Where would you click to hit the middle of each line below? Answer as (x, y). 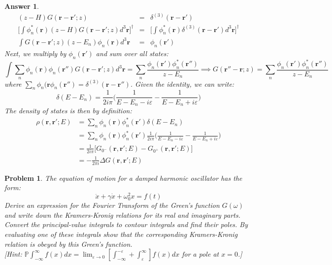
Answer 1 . (22, 6)
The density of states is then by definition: (68, 110)
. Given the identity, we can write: (182, 83)
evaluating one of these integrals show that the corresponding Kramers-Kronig (121, 234)
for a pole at (200, 254)
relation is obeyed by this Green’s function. (68, 244)
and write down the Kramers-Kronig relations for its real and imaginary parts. (123, 215)
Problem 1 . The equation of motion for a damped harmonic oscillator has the (123, 178)
